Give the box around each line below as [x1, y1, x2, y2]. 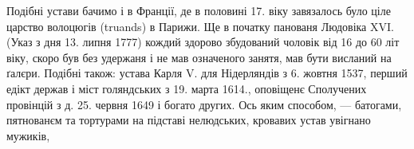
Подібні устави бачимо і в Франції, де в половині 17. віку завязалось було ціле [6, 2, 391, 18]
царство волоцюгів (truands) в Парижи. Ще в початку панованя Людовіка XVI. [6, 18, 394, 34]
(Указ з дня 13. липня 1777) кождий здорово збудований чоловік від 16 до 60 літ [6, 33, 400, 50]
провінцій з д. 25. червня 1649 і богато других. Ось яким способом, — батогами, [6, 96, 402, 112]
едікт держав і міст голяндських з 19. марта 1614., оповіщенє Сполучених [6, 80, 367, 96]
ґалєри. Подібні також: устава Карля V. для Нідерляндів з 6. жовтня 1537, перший [6, 65, 408, 81]
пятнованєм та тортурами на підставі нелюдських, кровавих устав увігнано [6, 112, 371, 128]
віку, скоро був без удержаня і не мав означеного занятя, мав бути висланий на [6, 49, 392, 65]
